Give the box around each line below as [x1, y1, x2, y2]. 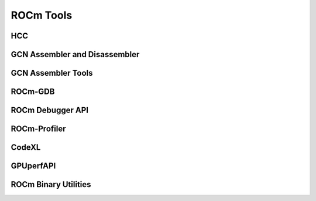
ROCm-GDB [11, 87, 55, 97]
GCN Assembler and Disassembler [11, 50, 140, 59]
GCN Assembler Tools [11, 68, 93, 78]
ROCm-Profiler [11, 124, 66, 134]
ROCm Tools [11, 9, 73, 22]
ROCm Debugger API [11, 105, 89, 115]
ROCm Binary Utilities [11, 179, 91, 189]
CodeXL [11, 143, 41, 153]
